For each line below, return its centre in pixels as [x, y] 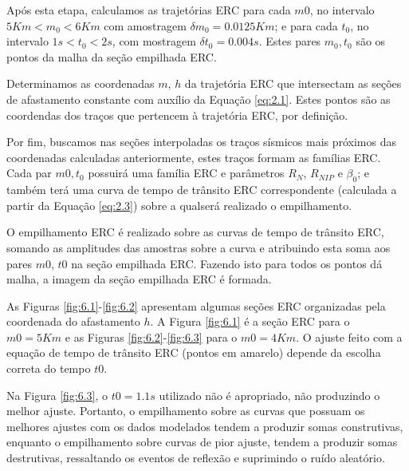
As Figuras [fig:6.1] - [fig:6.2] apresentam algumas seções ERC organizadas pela [196, 305]
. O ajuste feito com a [349, 336]
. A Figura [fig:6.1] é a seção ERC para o [250, 321]
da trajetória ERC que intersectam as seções [293, 83]
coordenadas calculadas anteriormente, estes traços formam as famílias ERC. [194, 157]
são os [371, 41]
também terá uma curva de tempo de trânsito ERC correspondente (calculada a [202, 190]
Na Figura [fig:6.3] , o [57, 395]
